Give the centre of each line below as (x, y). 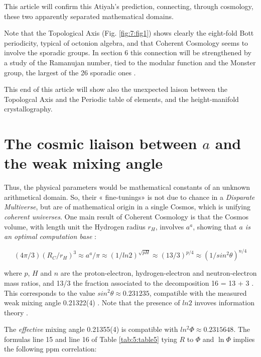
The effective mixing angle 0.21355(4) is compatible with (91, 329)
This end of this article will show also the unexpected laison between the (116, 89)
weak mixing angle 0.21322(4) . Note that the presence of (92, 303)
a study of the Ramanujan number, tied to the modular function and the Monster (130, 62)
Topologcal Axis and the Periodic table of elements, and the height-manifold (121, 99)
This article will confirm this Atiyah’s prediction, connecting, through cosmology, (129, 6)
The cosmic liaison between (101, 143)
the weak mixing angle (84, 163)
